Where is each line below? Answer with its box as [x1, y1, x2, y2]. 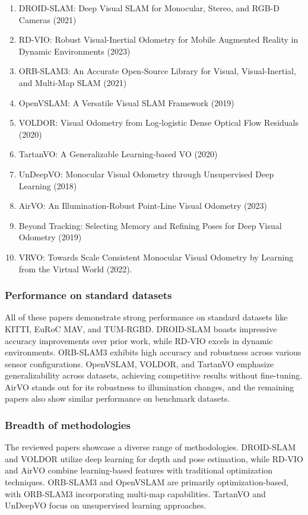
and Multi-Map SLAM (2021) [18, 76, 127, 88]
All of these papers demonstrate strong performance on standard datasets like [5, 311, 288, 323]
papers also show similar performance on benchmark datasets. [5, 392, 230, 405]
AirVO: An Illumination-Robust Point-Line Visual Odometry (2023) [18, 199, 267, 212]
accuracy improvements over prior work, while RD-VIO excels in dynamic [5, 334, 273, 346]
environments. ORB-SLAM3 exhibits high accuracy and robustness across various [5, 346, 301, 358]
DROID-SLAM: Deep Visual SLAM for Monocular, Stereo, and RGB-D [18, 2, 280, 14]
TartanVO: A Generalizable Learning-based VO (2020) [18, 148, 218, 160]
